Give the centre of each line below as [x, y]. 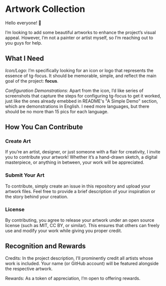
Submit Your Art [25, 175]
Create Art [18, 141]
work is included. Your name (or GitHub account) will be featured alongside [82, 263]
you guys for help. [24, 43]
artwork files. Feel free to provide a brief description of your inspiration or [80, 191]
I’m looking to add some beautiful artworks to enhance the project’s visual [81, 32]
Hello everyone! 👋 [23, 23]
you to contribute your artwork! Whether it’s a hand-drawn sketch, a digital [81, 157]
